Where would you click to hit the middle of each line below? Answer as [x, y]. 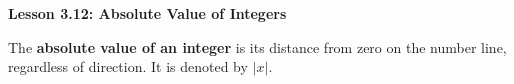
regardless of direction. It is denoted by [128, 66]
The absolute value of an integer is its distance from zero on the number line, [257, 46]
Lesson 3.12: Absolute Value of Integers [147, 13]
